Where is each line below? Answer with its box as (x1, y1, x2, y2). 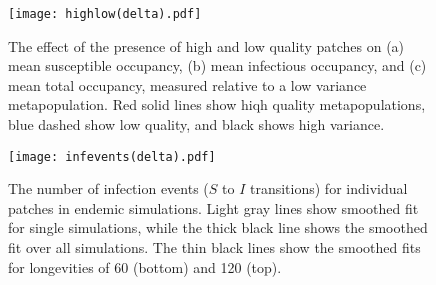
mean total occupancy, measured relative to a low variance (8, 74, 367, 95)
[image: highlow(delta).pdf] (8, 7, 202, 21)
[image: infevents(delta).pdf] (8, 149, 216, 164)
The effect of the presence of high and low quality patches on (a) (8, 35, 405, 56)
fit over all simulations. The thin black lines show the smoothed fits (8, 237, 421, 258)
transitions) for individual (249, 178, 408, 199)
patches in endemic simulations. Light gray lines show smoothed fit (8, 197, 419, 218)
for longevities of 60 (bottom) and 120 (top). (8, 256, 282, 277)
